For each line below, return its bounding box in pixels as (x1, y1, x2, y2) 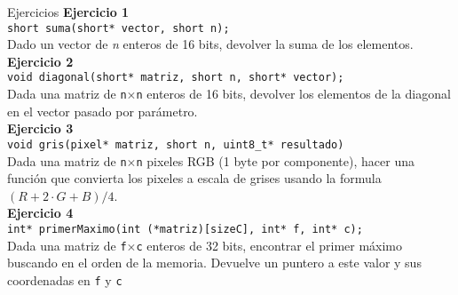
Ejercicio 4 (7, 203, 74, 222)
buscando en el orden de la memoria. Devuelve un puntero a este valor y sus (7, 253, 422, 272)
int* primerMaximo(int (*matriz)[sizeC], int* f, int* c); (7, 223, 363, 236)
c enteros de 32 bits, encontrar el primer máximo (136, 235, 403, 254)
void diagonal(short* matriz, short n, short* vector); (7, 71, 344, 84)
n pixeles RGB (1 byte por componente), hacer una (136, 151, 415, 170)
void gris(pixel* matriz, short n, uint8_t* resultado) (7, 138, 344, 151)
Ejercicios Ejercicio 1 (7, 3, 130, 20)
